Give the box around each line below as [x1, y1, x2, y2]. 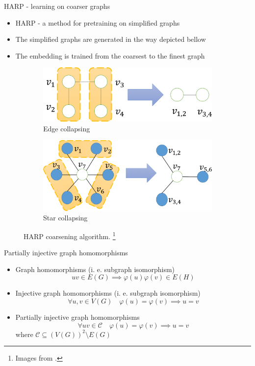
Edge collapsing [43, 123, 90, 133]
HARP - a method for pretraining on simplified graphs [15, 17, 180, 28]
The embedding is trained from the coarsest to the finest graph [15, 50, 205, 61]
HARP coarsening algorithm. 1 [24, 230, 116, 241]
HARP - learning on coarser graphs [4, 1, 110, 11]
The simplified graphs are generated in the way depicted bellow [15, 34, 206, 44]
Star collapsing [43, 213, 88, 223]
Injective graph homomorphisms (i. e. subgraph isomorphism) [15, 288, 201, 298]
